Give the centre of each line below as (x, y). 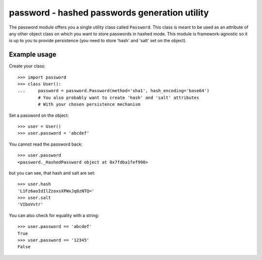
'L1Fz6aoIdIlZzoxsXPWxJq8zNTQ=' (56, 191)
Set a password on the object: (39, 115)
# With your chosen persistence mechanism (89, 105)
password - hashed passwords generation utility (109, 13)
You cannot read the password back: (46, 144)
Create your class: (27, 66)
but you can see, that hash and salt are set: (52, 173)
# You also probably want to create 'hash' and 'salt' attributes (119, 97)
